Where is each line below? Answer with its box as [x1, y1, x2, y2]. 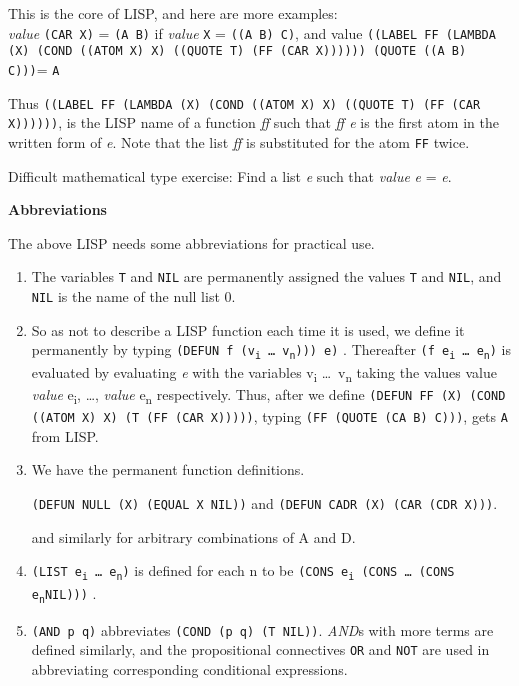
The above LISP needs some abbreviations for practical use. [8, 232, 375, 253]
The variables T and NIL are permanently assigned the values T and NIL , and [31, 266, 502, 287]
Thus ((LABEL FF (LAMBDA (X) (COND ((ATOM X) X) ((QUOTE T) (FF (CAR [8, 92, 481, 113]
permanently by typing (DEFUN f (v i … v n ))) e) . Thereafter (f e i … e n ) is [31, 339, 512, 362]
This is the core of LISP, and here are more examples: [8, 3, 338, 23]
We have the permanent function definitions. [31, 459, 305, 480]
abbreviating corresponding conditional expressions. [31, 658, 348, 679]
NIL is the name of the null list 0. [31, 285, 236, 306]
